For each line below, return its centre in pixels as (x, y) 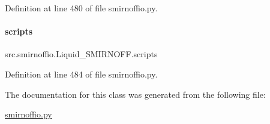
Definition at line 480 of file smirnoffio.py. (81, 8)
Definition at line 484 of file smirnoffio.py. (81, 74)
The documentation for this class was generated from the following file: (135, 94)
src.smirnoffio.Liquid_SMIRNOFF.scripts (81, 54)
